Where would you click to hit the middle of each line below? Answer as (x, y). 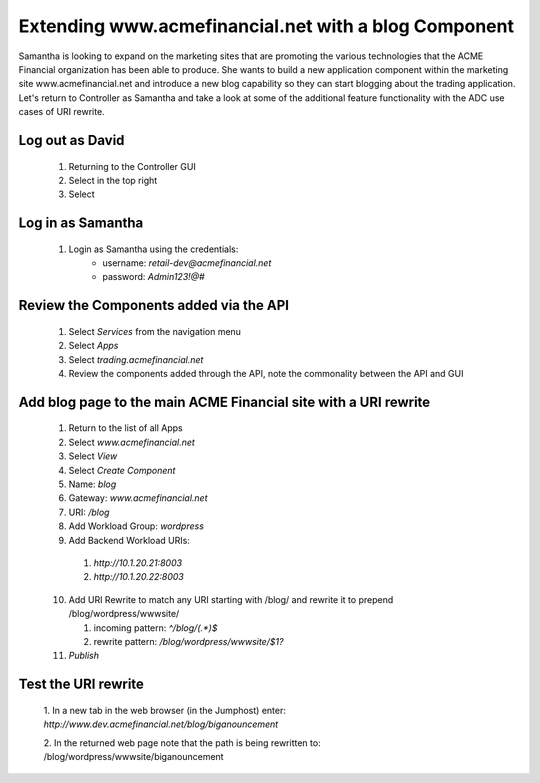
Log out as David (71, 140)
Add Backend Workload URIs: (129, 540)
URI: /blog (89, 512)
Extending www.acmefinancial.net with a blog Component (266, 26)
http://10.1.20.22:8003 (138, 577)
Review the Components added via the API (154, 305)
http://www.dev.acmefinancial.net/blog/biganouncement (161, 724)
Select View (93, 456)
